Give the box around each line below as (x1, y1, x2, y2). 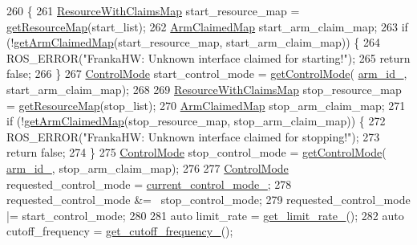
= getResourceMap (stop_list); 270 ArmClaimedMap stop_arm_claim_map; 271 (6, 96, 406, 113)
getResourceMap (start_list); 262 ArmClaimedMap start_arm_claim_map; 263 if (6, 18, 408, 35)
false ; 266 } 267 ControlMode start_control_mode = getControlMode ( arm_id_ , (6, 65, 407, 82)
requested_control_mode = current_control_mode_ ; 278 (6, 175, 292, 192)
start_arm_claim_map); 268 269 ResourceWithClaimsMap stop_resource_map (6, 80, 402, 97)
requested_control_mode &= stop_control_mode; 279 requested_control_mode (6, 191, 411, 208)
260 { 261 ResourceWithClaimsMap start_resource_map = (6, 2, 300, 18)
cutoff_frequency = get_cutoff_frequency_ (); (6, 223, 233, 239)
